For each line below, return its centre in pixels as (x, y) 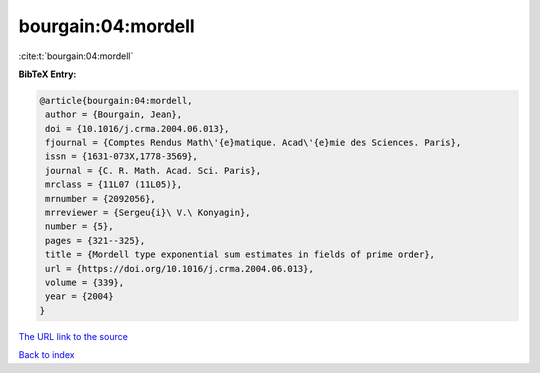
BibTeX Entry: (47, 74)
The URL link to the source (73, 336)
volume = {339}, (85, 282)
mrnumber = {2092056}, (101, 198)
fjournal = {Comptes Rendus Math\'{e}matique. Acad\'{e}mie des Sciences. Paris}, (253, 143)
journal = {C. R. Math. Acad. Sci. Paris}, (153, 170)
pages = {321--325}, (95, 240)
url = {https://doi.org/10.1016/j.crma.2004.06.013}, (179, 268)
